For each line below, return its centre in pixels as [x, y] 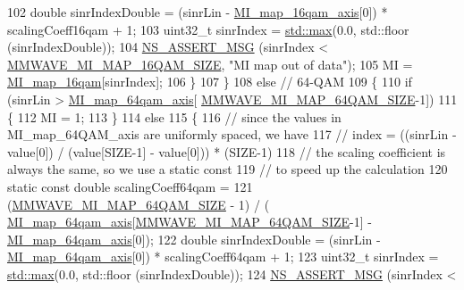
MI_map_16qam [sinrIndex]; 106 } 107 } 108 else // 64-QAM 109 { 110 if [210, 82]
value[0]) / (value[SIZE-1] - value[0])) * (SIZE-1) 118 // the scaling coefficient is [227, 151]
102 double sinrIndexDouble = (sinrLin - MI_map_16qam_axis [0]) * [198, 12]
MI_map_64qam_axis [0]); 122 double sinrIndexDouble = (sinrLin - [194, 239]
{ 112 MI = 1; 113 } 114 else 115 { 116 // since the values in [174, 116]
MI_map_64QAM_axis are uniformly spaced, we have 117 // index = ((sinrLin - [232, 134]
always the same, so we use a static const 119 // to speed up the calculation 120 [228, 169]
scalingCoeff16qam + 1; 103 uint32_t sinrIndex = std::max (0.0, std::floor [208, 29]
